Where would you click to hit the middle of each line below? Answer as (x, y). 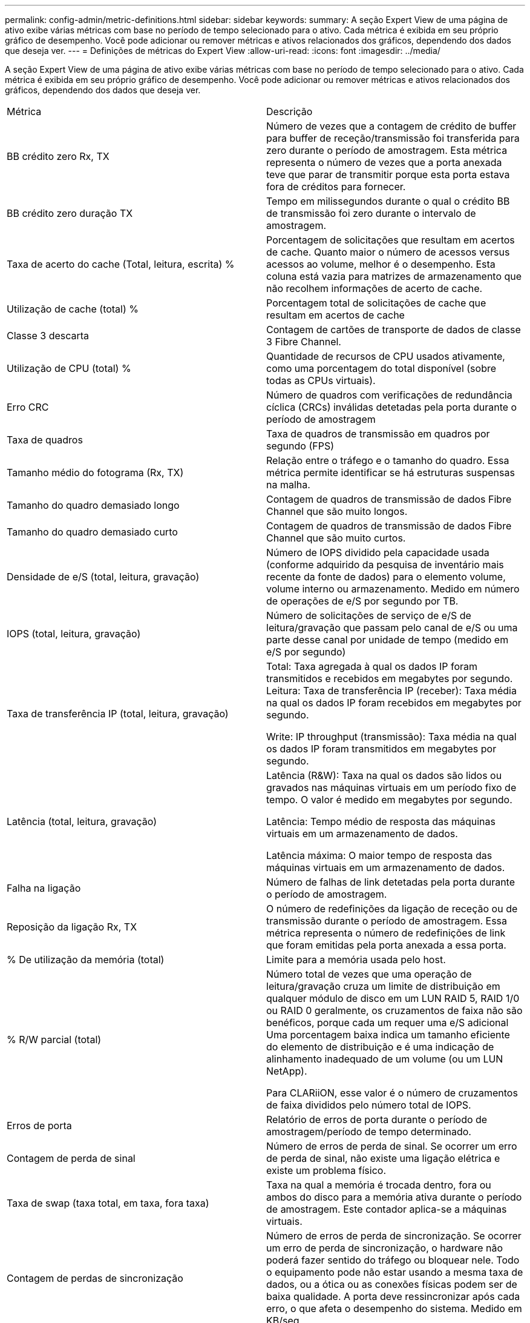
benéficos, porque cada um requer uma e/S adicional (388, 1023)
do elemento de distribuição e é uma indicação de (380, 1047)
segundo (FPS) (300, 446)
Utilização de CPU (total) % (69, 368)
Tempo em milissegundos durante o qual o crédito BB (388, 201)
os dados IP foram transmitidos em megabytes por (381, 749)
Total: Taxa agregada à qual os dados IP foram (372, 666)
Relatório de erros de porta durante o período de (377, 1119)
